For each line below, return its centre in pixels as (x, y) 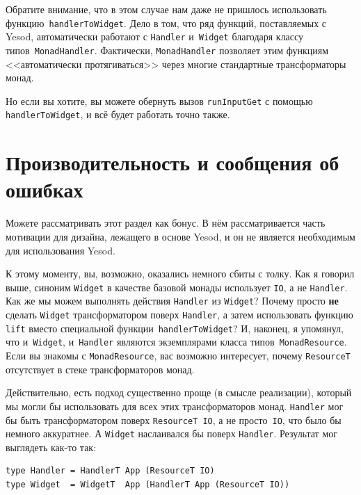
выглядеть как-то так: (51, 447)
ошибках (45, 189)
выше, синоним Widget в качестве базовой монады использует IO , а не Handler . (177, 287)
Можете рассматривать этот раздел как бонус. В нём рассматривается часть (166, 223)
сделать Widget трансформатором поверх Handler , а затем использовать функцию (179, 315)
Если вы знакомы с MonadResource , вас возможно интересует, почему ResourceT (178, 356)
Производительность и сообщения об (173, 162)
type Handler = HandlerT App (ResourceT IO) (110, 471)
